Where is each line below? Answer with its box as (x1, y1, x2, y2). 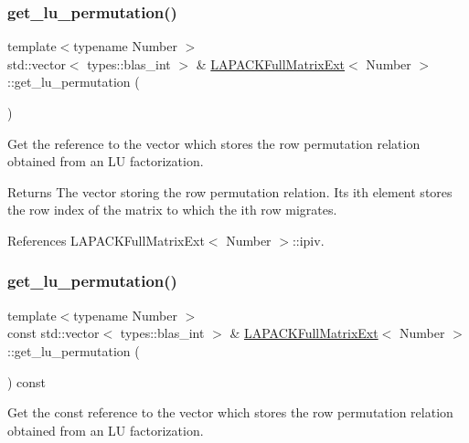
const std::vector (7, 323, 100, 343)
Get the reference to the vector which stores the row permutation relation (7, 133, 421, 153)
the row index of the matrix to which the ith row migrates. (7, 200, 337, 219)
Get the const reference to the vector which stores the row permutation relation (7, 403, 453, 422)
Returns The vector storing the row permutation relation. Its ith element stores (7, 182, 453, 201)
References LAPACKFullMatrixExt (7, 230, 205, 249)
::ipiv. (292, 230, 325, 249)
